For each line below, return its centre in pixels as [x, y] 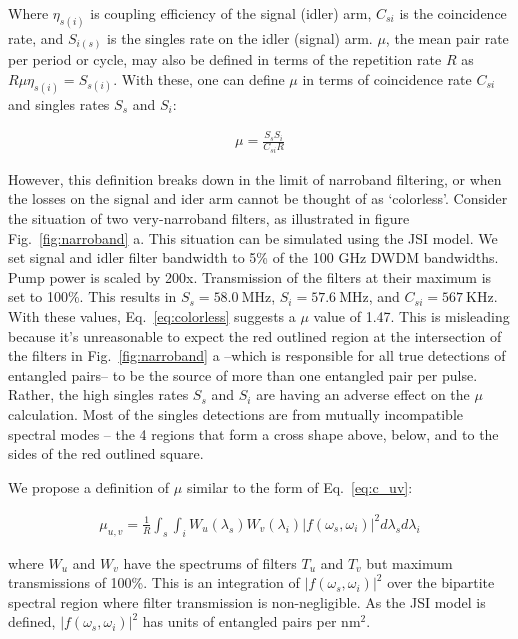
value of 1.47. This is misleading [411, 316]
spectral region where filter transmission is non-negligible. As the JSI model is [247, 601]
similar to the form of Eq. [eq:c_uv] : [299, 486]
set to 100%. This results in [92, 296]
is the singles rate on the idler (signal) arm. [240, 37]
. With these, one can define [199, 78]
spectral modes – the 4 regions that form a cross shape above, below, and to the [253, 433]
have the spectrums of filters [210, 562]
